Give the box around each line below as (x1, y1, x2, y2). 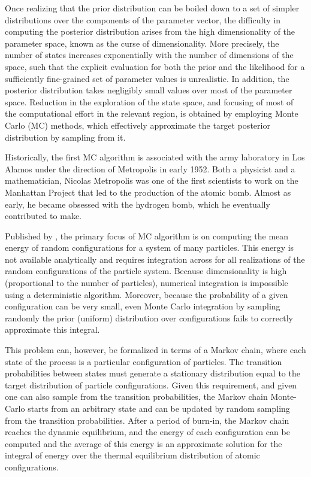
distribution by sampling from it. (5, 130, 126, 143)
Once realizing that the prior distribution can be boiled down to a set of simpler (5, 2, 300, 14)
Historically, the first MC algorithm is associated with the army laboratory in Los (5, 151, 305, 163)
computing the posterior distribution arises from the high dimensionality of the (5, 25, 295, 38)
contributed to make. (5, 209, 81, 222)
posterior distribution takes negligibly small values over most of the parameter (5, 84, 292, 96)
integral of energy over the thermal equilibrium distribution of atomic (5, 449, 260, 461)
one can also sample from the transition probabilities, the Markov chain (5, 390, 268, 403)
